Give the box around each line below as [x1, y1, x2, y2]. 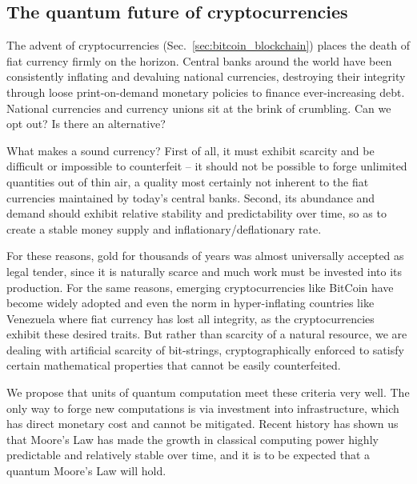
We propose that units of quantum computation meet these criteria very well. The [6, 384, 410, 401]
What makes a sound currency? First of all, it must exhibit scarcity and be [6, 142, 375, 158]
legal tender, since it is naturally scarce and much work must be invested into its [6, 262, 403, 279]
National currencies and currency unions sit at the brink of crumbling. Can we [6, 99, 391, 116]
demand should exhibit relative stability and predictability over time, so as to [6, 205, 387, 222]
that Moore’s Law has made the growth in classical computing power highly [6, 430, 379, 447]
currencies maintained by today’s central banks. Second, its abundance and [6, 189, 375, 206]
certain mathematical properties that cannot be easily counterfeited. [6, 357, 341, 374]
